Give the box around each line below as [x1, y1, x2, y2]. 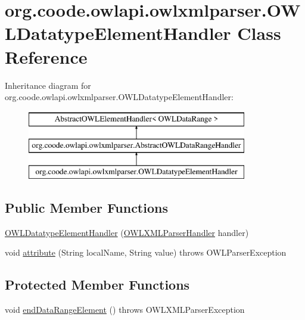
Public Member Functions [5, 198, 168, 217]
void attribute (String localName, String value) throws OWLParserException [5, 246, 287, 259]
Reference [5, 44, 88, 69]
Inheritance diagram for [5, 79, 91, 91]
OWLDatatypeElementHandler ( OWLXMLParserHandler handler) [5, 226, 249, 238]
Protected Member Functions [5, 275, 190, 294]
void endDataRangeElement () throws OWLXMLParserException [5, 303, 245, 316]
